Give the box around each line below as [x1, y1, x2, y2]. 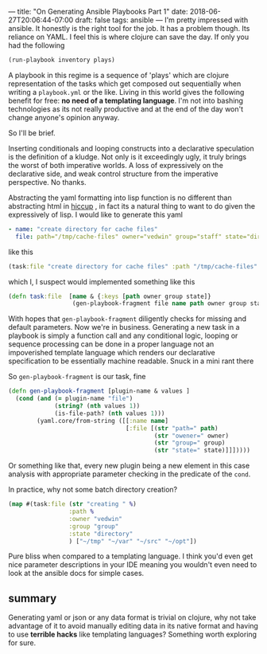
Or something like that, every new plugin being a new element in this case [8, 461, 250, 471]
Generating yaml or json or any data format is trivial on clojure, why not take [8, 613, 257, 622]
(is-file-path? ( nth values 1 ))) [54, 409, 165, 417]
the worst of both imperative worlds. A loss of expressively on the [8, 160, 224, 170]
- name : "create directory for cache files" [8, 225, 158, 233]
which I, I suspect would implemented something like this [8, 276, 195, 286]
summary [8, 591, 57, 605]
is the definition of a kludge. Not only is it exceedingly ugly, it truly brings [8, 151, 247, 162]
